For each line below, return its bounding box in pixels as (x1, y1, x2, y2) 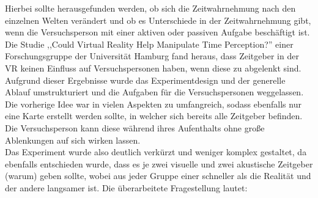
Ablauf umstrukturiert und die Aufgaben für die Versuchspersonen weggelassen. (5, 86, 304, 98)
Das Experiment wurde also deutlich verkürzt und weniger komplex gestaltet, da (5, 145, 307, 158)
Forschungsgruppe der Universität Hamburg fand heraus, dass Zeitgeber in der (5, 50, 299, 62)
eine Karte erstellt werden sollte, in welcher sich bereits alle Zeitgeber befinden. (5, 109, 303, 122)
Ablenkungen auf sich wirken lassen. (5, 133, 141, 146)
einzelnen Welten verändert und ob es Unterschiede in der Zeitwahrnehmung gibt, (5, 13, 311, 26)
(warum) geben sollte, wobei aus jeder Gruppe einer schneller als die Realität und (5, 169, 311, 182)
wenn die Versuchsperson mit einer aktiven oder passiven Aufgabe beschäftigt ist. (5, 26, 310, 38)
